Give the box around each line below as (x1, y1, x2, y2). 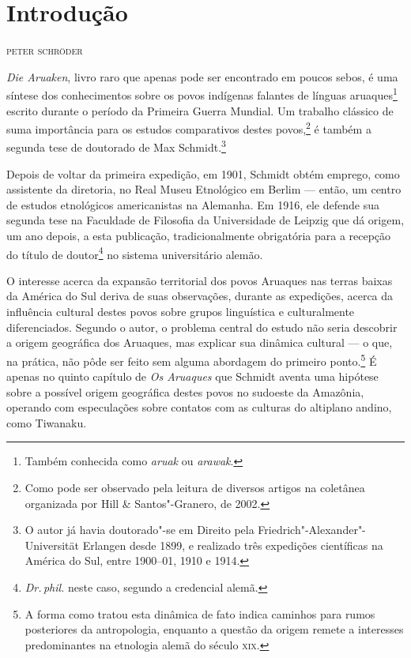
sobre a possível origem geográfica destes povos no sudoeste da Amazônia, (6, 383, 364, 400)
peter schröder (6, 42, 83, 58)
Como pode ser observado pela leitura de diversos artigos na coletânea (25, 479, 365, 496)
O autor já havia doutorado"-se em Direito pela (25, 521, 255, 538)
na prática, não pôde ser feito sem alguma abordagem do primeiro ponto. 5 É (6, 350, 377, 369)
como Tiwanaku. (6, 414, 87, 431)
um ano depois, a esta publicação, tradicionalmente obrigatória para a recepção (6, 227, 391, 244)
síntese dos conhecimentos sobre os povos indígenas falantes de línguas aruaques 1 (6, 85, 398, 103)
